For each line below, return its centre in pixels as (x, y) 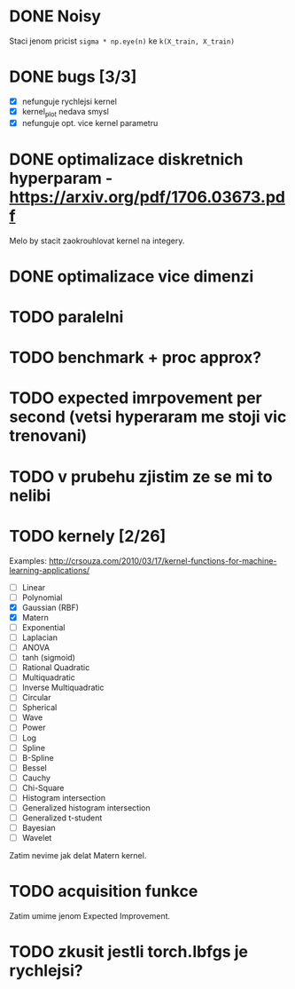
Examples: (28, 560)
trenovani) (48, 436)
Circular (36, 698)
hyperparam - (61, 178)
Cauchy (36, 778)
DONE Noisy (55, 16)
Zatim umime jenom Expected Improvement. (90, 916)
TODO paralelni (66, 317)
